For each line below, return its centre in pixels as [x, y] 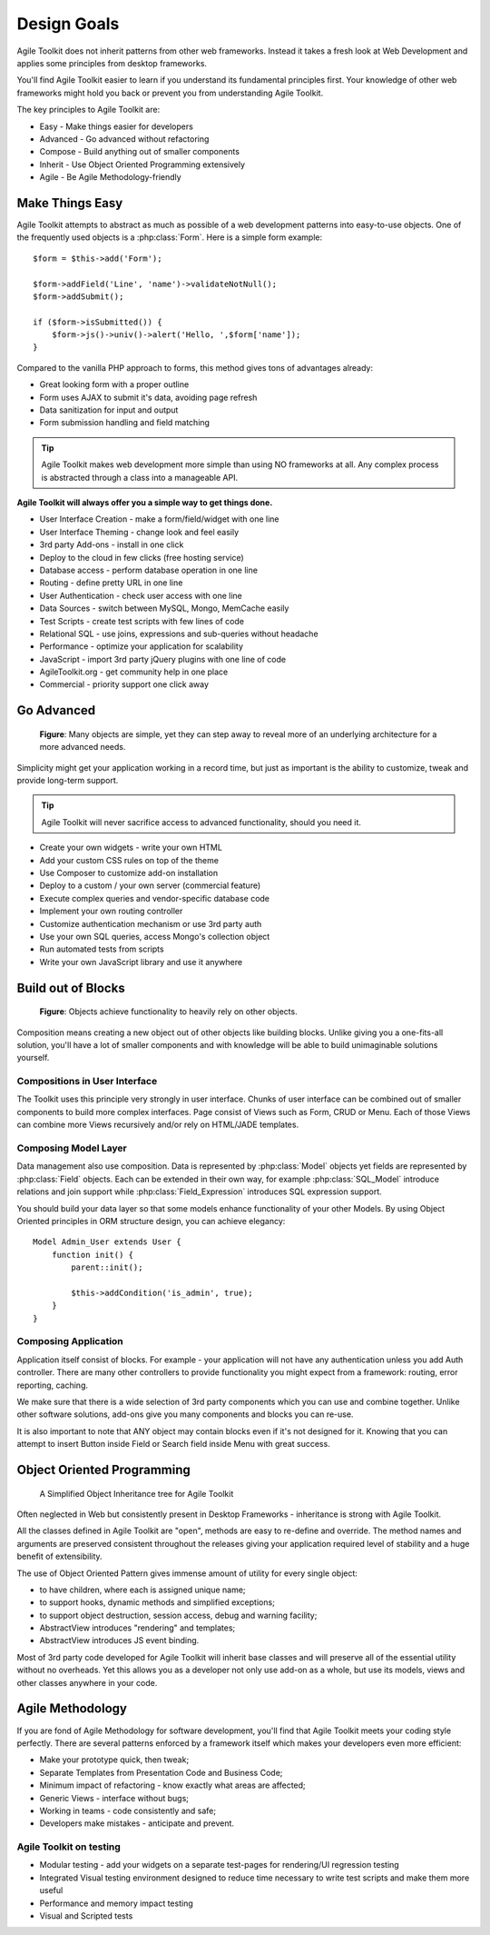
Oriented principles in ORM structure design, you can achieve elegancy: [151, 1221]
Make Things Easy [70, 203]
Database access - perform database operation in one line [149, 570]
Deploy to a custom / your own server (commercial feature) [150, 885]
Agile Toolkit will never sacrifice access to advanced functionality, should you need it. [201, 822]
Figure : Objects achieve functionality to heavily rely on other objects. [169, 1012]
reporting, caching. [53, 1385]
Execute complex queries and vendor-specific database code [155, 898]
